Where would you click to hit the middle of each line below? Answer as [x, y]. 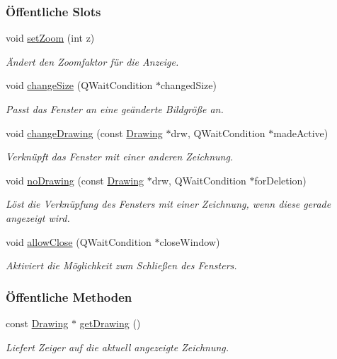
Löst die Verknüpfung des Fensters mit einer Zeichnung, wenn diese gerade [168, 204]
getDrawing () [110, 323]
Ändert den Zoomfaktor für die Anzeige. [92, 61]
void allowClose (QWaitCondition [79, 241]
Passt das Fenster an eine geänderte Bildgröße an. [115, 109]
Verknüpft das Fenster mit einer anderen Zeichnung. [120, 157]
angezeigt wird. [38, 217]
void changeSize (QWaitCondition [79, 85]
